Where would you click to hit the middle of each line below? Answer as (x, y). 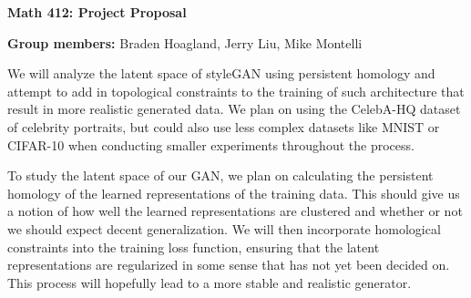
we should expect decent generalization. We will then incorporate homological (224, 228)
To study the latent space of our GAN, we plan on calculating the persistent (220, 175)
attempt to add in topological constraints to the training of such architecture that (236, 91)
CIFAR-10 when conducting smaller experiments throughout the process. (211, 144)
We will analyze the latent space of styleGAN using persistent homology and (221, 73)
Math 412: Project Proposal (97, 12)
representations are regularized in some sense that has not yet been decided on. (229, 265)
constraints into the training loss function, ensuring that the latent (194, 247)
